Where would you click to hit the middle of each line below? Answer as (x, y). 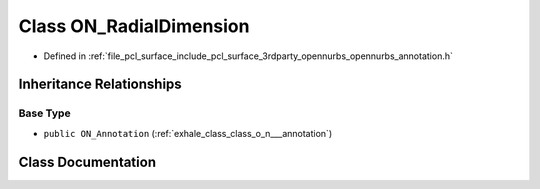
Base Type (44, 113)
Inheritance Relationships (100, 84)
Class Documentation (87, 161)
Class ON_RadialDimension (134, 26)
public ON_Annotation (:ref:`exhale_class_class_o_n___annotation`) (188, 133)
